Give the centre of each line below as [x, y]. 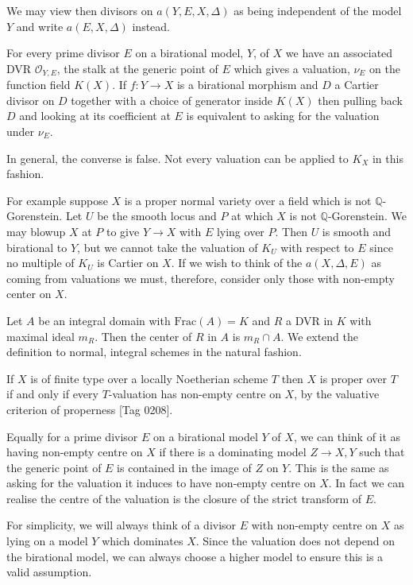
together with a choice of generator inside [172, 100]
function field [39, 85]
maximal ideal [41, 336]
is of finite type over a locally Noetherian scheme [149, 378]
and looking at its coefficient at [95, 116]
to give [123, 231]
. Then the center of [143, 336]
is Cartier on [128, 263]
